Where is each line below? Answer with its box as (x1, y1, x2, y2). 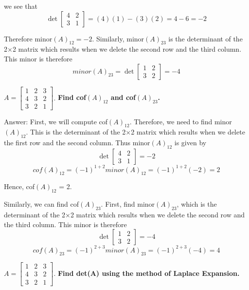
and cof (110, 92, 136, 102)
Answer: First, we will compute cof (4, 116, 108, 126)
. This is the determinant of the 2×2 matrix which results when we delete (26, 127, 245, 137)
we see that (4, 1, 37, 11)
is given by (174, 137, 207, 148)
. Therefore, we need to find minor (129, 116, 232, 126)
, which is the (177, 199, 217, 209)
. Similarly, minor (92, 33, 144, 43)
